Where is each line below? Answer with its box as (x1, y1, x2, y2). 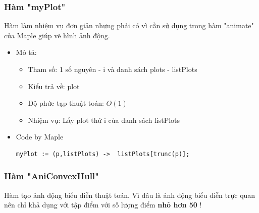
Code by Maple (16, 131, 64, 142)
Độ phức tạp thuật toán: (28, 98, 104, 108)
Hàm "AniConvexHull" (4, 170, 99, 182)
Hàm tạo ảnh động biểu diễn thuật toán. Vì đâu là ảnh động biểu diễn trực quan (4, 189, 255, 200)
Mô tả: (16, 47, 37, 57)
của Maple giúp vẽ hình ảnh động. (4, 30, 110, 40)
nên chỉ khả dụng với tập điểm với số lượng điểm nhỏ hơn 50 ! (4, 199, 202, 210)
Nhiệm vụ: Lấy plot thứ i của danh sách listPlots (28, 114, 180, 125)
